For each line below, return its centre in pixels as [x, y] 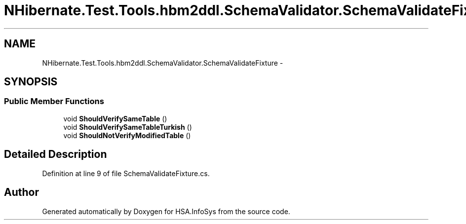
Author [21, 192]
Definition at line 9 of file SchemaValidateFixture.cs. [126, 173]
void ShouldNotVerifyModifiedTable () [127, 135]
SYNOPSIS [31, 82]
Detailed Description [56, 154]
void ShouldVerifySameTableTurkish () [128, 127]
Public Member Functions [54, 101]
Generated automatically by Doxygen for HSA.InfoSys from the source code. [166, 211]
